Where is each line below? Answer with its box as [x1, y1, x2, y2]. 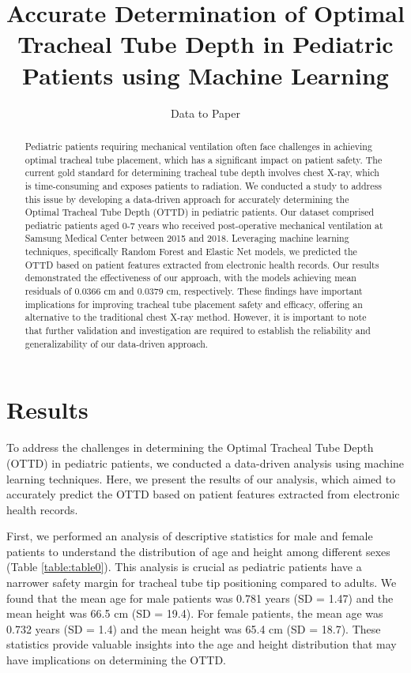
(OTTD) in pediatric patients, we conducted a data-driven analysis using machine [6, 454, 405, 471]
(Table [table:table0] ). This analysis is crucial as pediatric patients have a [6, 558, 362, 575]
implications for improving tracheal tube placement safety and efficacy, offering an [25, 297, 363, 310]
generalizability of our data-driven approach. [25, 336, 209, 350]
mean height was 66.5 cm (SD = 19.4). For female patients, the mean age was [6, 605, 383, 622]
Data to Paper [171, 104, 240, 121]
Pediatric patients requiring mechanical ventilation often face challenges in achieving [25, 139, 372, 152]
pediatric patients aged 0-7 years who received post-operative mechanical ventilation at [25, 218, 383, 231]
